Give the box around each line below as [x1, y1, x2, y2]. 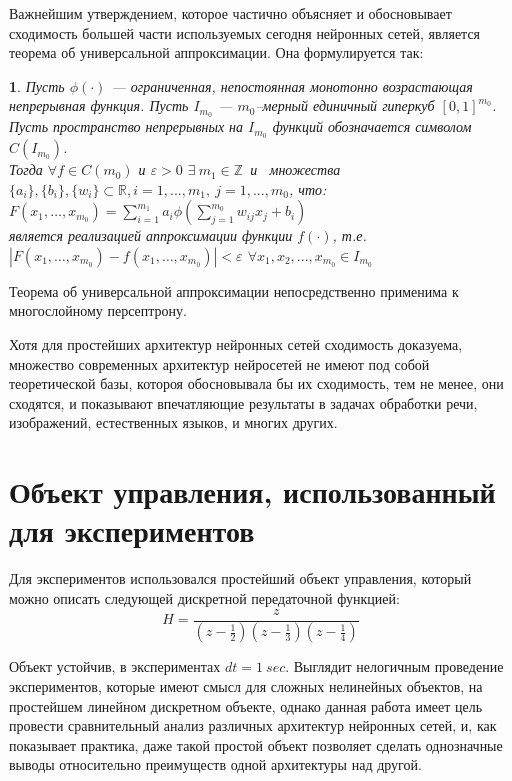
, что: [288, 178, 327, 199]
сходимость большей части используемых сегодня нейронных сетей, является [9, 22, 481, 43]
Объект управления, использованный [9, 471, 496, 512]
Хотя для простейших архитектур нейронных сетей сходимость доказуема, [9, 334, 463, 355]
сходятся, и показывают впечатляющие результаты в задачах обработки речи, [9, 392, 478, 413]
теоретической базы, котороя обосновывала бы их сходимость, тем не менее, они [9, 373, 504, 394]
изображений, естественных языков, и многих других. [9, 412, 338, 433]
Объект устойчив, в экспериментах [9, 656, 221, 677]
